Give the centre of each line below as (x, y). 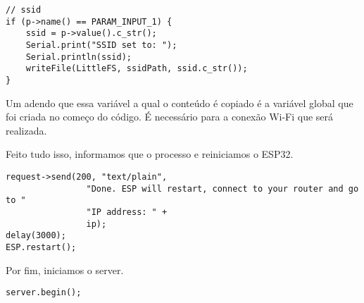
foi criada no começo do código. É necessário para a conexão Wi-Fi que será (170, 117)
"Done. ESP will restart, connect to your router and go (222, 188)
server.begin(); (44, 293)
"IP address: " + (127, 212)
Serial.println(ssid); (79, 57)
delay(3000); (36, 236)
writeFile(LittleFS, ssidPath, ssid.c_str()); (137, 69)
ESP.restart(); (41, 247)
